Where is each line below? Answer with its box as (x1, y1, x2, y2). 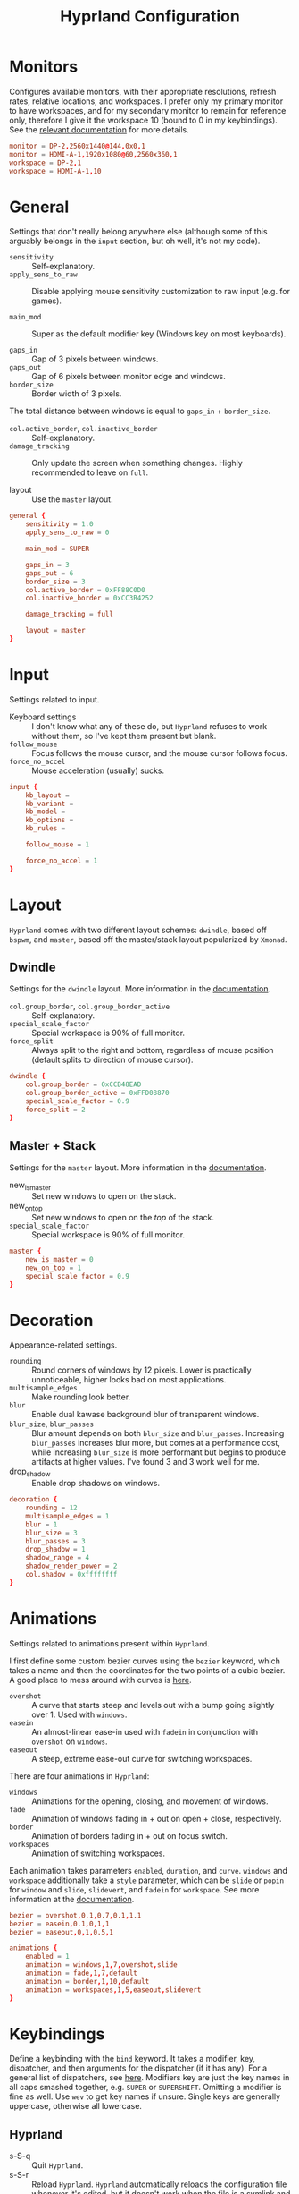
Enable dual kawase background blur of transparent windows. (31, 1409, 260, 1420)
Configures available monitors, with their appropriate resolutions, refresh (9, 86, 277, 97)
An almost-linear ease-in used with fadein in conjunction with (31, 1726, 259, 1737)
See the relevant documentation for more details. (9, 123, 189, 135)
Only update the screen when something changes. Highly (31, 458, 243, 469)
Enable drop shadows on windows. (31, 1478, 161, 1489)
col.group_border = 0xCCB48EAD (25, 1080, 142, 1089)
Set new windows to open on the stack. (31, 1191, 177, 1202)
